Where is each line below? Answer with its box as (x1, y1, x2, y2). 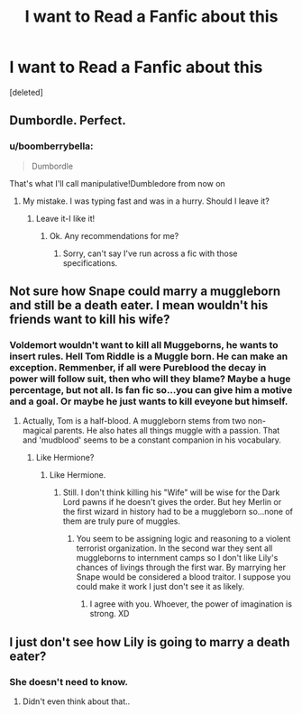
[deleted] (9, 87, 43, 97)
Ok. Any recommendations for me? (49, 230, 179, 241)
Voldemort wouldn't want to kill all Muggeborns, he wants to (9, 338, 279, 351)
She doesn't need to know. (9, 675, 129, 688)
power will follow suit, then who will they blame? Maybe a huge (9, 372, 291, 385)
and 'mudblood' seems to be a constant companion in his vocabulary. (22, 435, 282, 445)
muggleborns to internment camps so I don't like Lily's (76, 553, 279, 563)
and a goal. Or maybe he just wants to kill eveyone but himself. (9, 395, 288, 407)
